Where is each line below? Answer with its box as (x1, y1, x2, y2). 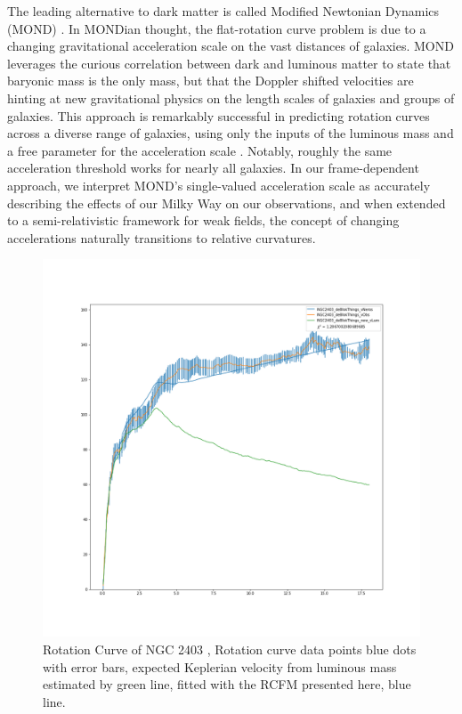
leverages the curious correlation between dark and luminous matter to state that (7, 53, 451, 72)
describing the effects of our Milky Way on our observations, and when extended (7, 193, 446, 212)
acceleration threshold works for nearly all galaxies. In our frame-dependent (7, 158, 419, 177)
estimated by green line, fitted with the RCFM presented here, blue (43, 675, 411, 694)
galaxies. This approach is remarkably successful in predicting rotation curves (7, 106, 430, 125)
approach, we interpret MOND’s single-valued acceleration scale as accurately (7, 175, 431, 194)
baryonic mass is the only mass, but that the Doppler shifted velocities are (7, 71, 414, 90)
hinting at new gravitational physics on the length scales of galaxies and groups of (7, 88, 455, 107)
